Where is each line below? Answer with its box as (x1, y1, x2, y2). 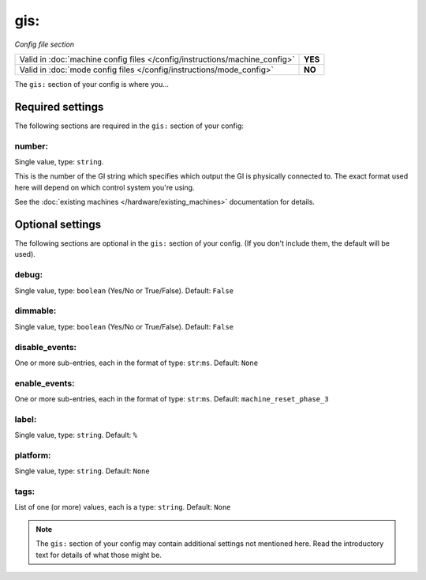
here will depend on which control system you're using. (14, 183, 195, 192)
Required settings (14, 100, 104, 114)
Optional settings (14, 217, 102, 231)
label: (14, 413, 37, 424)
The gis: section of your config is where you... (14, 79, 170, 89)
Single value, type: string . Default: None (14, 466, 150, 476)
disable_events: (14, 341, 77, 352)
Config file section (14, 40, 75, 49)
